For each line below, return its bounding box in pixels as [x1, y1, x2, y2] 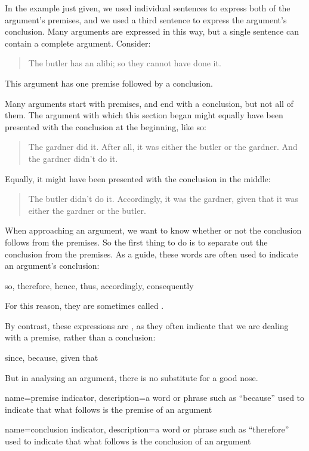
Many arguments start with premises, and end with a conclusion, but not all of [5, 97, 293, 109]
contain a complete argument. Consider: [5, 36, 151, 49]
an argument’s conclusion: [5, 259, 100, 272]
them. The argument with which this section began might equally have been [5, 109, 283, 121]
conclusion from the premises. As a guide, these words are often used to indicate [5, 247, 298, 260]
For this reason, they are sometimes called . [5, 299, 164, 312]
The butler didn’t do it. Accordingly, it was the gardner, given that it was [28, 192, 299, 205]
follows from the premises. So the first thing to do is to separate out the [5, 235, 268, 248]
